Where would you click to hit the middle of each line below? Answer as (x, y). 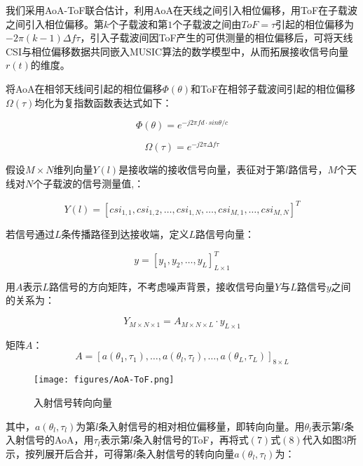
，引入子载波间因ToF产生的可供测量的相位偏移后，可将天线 (217, 38)
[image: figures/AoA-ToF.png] (104, 380)
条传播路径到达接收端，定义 (125, 234)
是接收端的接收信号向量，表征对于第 (202, 169)
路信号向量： (225, 234)
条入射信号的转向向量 (185, 453)
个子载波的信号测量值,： (89, 183)
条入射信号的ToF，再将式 (191, 440)
